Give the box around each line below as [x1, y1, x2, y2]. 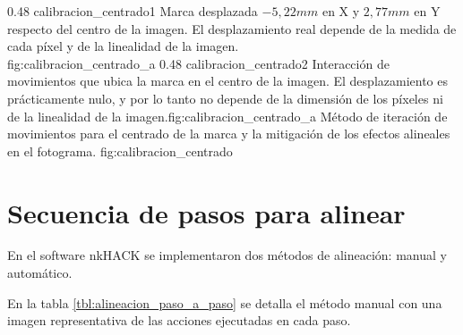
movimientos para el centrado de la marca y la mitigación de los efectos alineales [7, 124, 450, 143]
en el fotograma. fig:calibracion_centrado [7, 141, 233, 160]
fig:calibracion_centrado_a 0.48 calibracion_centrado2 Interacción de [7, 54, 390, 72]
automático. [7, 264, 73, 282]
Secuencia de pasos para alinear [7, 194, 406, 230]
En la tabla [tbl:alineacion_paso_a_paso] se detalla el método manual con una [7, 293, 442, 312]
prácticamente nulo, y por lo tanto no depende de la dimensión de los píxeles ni [7, 88, 443, 107]
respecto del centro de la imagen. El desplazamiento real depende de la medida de [7, 19, 457, 38]
